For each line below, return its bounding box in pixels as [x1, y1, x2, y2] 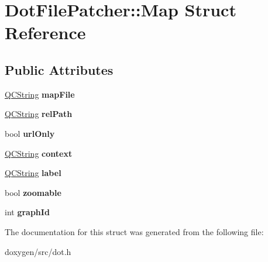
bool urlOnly [5, 127, 55, 139]
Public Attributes [5, 60, 114, 78]
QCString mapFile [5, 88, 75, 100]
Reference [5, 20, 86, 44]
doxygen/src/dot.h [5, 245, 71, 257]
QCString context [5, 147, 73, 159]
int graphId [5, 206, 50, 218]
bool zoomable [5, 186, 61, 198]
